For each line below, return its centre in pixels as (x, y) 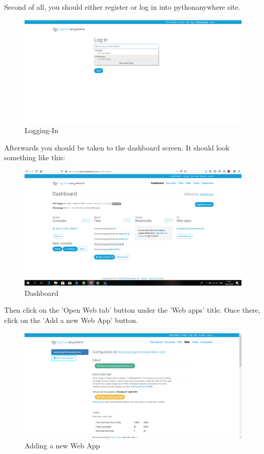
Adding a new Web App (62, 445)
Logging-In (41, 130)
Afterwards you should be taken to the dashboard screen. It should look (117, 147)
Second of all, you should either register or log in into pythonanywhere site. (122, 7)
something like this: (35, 157)
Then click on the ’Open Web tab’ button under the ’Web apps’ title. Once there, (132, 310)
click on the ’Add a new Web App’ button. (71, 320)
